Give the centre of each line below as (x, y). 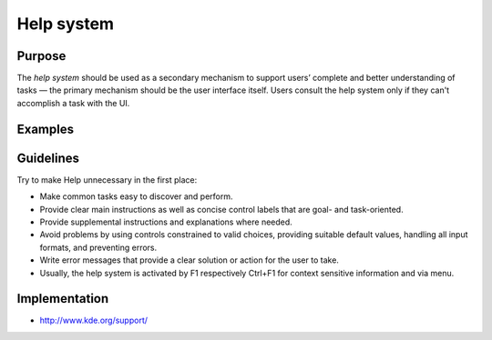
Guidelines (48, 158)
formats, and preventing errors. (98, 247)
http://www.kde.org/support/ (94, 320)
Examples (46, 129)
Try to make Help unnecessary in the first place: (107, 180)
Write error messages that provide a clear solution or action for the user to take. (189, 260)
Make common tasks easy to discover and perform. (136, 196)
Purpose (41, 56)
